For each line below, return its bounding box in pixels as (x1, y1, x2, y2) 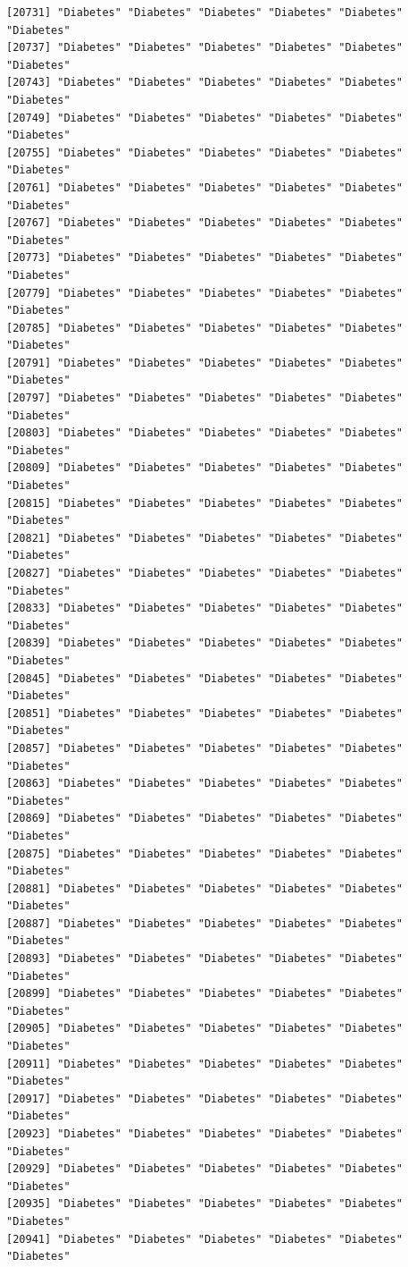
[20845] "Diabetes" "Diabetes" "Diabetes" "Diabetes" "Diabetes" (6, 672, 403, 685)
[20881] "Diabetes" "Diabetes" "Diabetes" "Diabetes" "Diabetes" (6, 882, 403, 895)
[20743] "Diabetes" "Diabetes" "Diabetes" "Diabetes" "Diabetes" (6, 76, 403, 89)
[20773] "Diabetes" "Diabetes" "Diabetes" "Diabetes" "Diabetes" (6, 251, 403, 265)
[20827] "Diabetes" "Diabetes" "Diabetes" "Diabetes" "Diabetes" (6, 567, 403, 579)
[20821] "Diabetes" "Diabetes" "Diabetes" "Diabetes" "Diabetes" (6, 531, 403, 545)
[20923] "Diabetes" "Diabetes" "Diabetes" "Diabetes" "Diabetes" (6, 1128, 403, 1140)
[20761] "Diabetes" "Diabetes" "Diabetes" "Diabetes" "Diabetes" (6, 181, 403, 194)
